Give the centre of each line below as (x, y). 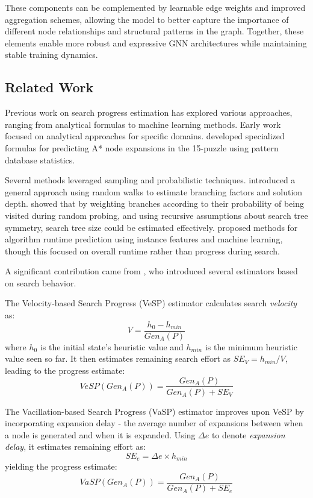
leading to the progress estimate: (65, 370)
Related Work (49, 87)
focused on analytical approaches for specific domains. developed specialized (145, 136)
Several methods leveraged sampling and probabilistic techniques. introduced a (150, 180)
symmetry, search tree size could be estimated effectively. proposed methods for (151, 227)
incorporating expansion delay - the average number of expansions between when (154, 423)
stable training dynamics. (51, 55)
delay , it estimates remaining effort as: (76, 446)
